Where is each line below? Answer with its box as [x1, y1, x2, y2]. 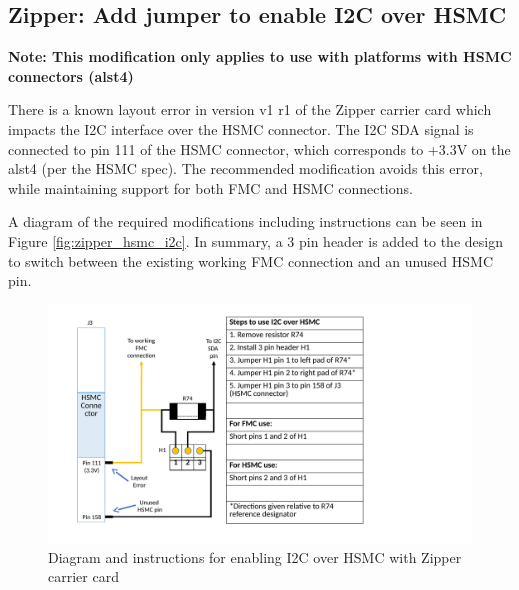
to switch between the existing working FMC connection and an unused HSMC [8, 250, 494, 271]
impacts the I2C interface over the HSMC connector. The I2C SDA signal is [8, 118, 474, 139]
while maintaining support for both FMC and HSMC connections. [8, 177, 413, 198]
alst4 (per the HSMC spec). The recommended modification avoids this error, [8, 158, 483, 179]
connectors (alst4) [8, 65, 134, 86]
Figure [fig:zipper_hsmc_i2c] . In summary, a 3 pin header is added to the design [8, 230, 503, 251]
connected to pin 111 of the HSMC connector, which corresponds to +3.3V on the [8, 138, 511, 159]
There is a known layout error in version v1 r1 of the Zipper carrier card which [8, 99, 492, 120]
